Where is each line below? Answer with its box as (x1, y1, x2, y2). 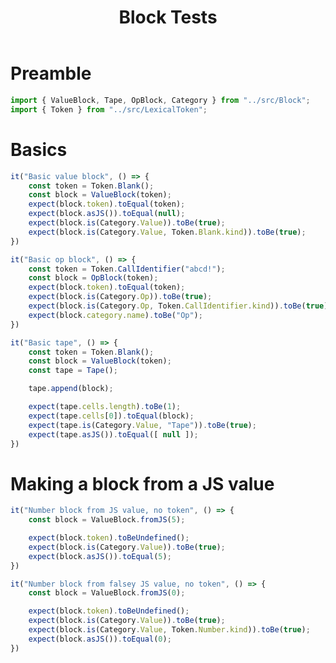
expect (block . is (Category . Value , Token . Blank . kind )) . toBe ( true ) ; (28, 227, 307, 237)
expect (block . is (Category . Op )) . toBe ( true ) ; (28, 292, 213, 302)
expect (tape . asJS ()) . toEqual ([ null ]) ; (28, 429, 199, 440)
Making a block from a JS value (10, 472, 275, 495)
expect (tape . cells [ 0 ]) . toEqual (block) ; (28, 411, 195, 421)
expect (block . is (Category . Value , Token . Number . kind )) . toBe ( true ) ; (28, 625, 311, 635)
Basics (10, 138, 68, 161)
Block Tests (118, 6, 218, 29)
